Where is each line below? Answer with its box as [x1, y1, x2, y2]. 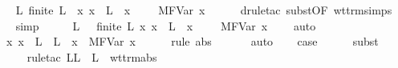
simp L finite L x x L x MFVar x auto [15, 17, 316, 34]
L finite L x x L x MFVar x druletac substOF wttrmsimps [15, 2, 392, 18]
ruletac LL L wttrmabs [26, 48, 157, 65]
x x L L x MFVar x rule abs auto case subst [6, 33, 379, 50]
